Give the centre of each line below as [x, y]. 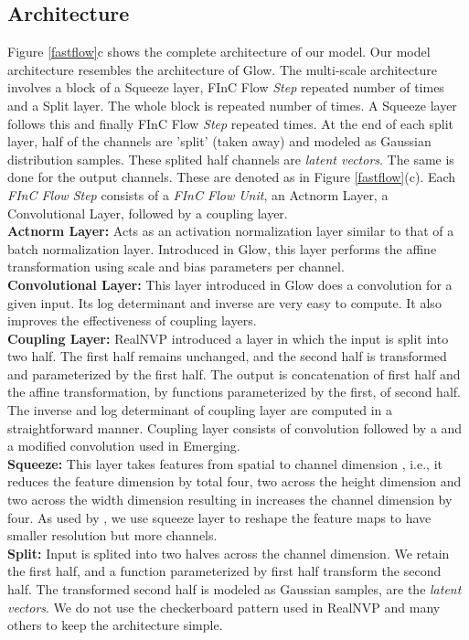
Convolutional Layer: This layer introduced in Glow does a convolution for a [230, 284]
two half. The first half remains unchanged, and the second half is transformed [227, 356]
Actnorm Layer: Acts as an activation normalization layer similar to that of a [231, 231]
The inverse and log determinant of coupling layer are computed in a [200, 410]
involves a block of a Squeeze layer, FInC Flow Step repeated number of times [226, 87]
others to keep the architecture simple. [115, 625]
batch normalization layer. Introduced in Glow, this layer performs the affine [222, 248]
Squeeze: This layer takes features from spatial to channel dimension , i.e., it [225, 463]
